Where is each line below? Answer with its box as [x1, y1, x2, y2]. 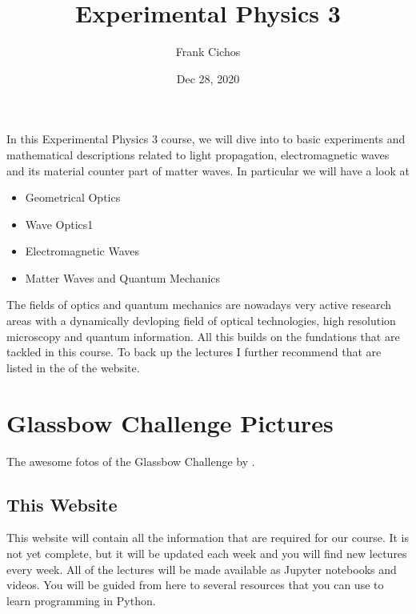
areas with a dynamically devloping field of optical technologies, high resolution [6, 312, 396, 329]
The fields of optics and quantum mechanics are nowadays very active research [6, 296, 392, 313]
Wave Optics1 [25, 215, 94, 232]
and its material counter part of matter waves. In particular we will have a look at [6, 162, 410, 179]
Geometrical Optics [25, 189, 121, 206]
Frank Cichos [175, 43, 241, 60]
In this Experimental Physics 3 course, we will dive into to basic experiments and [6, 130, 406, 147]
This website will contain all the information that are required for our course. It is [6, 529, 410, 546]
